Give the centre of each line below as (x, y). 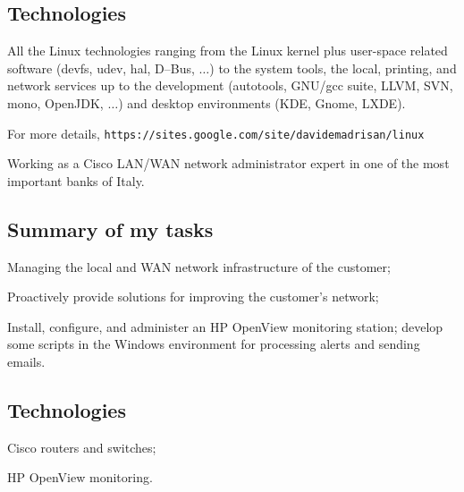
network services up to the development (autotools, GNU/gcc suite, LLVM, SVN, (230, 85)
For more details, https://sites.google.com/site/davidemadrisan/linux (216, 133)
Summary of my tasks (110, 229)
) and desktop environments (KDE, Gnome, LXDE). (262, 102)
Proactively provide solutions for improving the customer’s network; (193, 297)
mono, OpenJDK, (55, 102)
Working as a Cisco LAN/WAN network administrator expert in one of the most (228, 163)
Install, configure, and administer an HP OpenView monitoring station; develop (225, 326)
